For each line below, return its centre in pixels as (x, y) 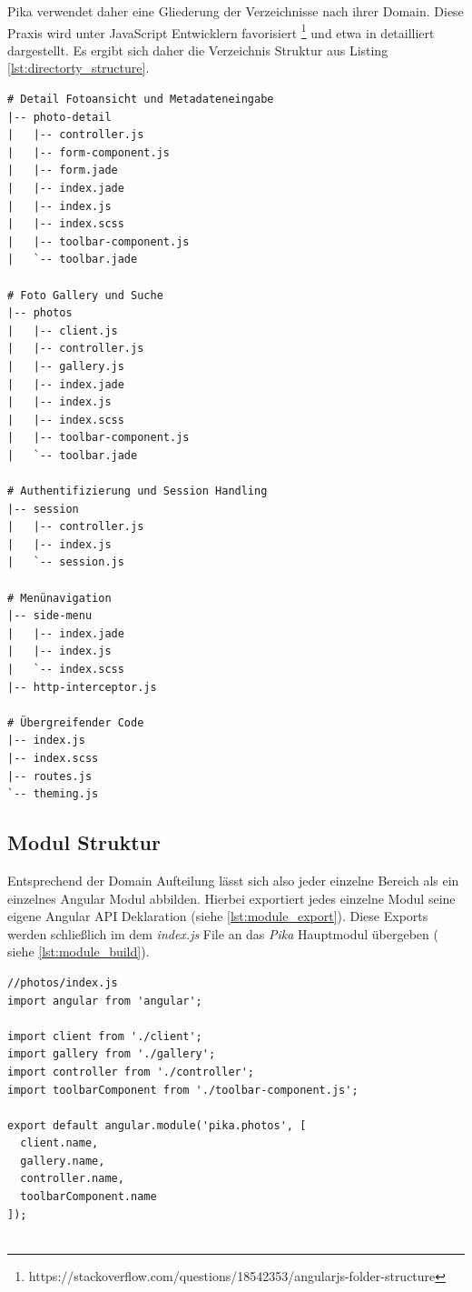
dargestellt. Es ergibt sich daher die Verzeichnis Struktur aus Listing (198, 50)
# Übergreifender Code (76, 722)
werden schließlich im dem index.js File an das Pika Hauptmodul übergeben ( (223, 933)
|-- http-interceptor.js (82, 687)
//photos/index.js (63, 982)
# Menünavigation (59, 598)
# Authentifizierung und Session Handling (138, 491)
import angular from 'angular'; (105, 1001)
